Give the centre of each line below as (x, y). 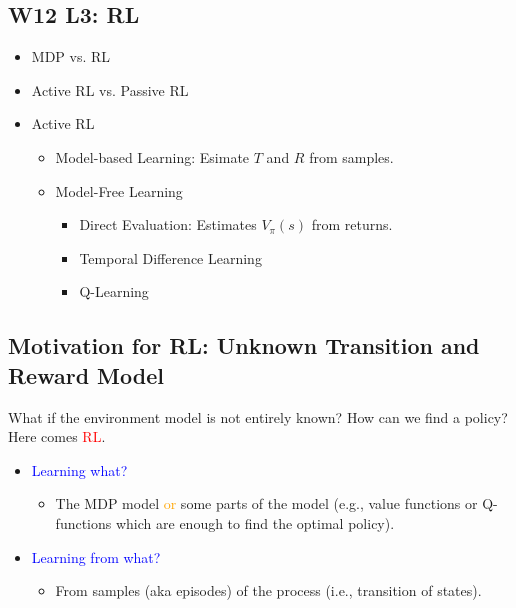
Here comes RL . (57, 436)
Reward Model (86, 374)
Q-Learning (114, 291)
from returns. (352, 224)
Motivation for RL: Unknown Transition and (244, 345)
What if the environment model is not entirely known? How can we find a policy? (258, 416)
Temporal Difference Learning (170, 257)
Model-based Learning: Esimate (152, 156)
